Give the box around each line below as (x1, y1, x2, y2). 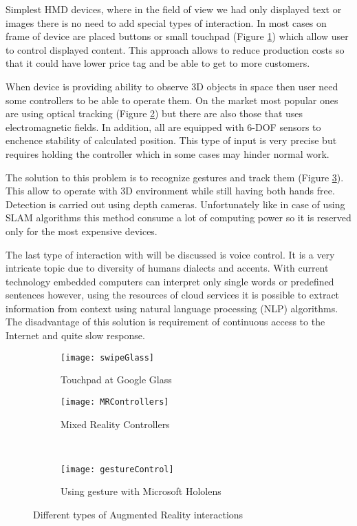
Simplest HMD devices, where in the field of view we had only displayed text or (6, 2, 342, 16)
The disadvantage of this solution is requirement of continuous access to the (6, 314, 325, 329)
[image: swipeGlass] (61, 352, 155, 363)
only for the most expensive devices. (6, 223, 158, 238)
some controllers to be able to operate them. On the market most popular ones (6, 92, 338, 107)
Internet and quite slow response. (6, 328, 145, 343)
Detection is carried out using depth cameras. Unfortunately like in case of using (6, 196, 345, 211)
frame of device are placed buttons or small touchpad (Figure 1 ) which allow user (6, 29, 349, 43)
